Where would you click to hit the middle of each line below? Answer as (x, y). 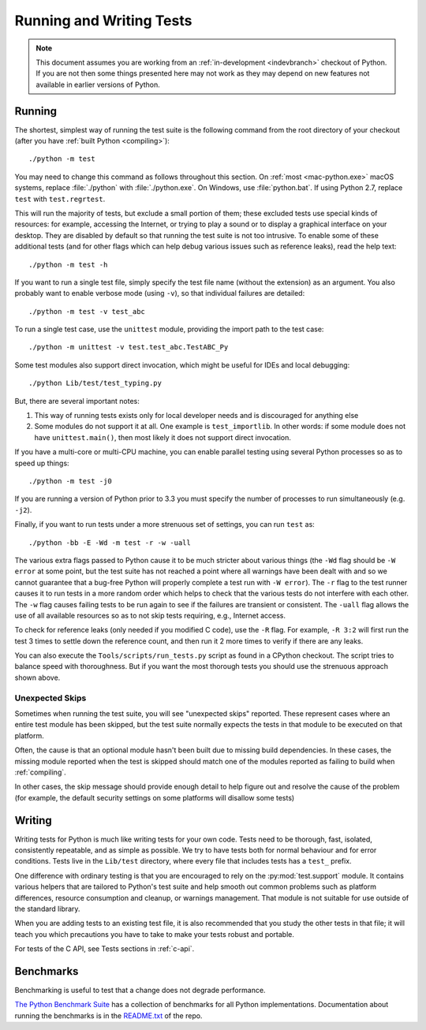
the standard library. (47, 909)
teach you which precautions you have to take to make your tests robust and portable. (155, 934)
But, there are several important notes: (77, 401)
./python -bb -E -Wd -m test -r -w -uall (110, 543)
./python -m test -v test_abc (87, 311)
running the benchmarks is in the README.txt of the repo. (108, 1015)
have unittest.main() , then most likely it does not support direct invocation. (163, 437)
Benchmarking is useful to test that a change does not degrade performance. (140, 991)
